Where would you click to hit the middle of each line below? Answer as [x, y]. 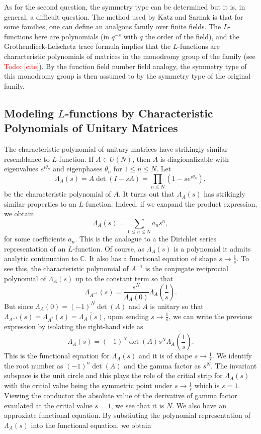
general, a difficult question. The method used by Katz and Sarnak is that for [124, 16]
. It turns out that [147, 194]
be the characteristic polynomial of [58, 194]
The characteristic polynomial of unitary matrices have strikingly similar [116, 148]
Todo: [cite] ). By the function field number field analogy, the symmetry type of [125, 66]
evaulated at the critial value [48, 405]
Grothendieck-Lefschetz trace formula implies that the [88, 46]
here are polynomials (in [72, 36]
